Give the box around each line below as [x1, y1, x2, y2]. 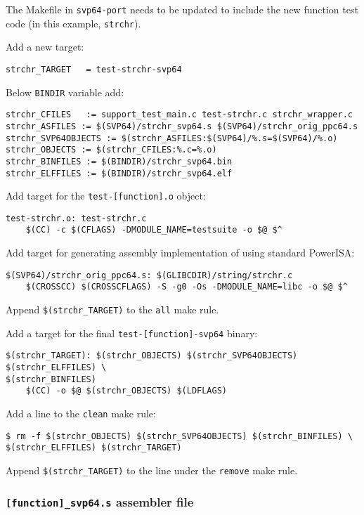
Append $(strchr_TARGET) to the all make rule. [6, 302, 219, 317]
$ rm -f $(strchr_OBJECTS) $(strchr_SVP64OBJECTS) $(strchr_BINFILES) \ [6, 431, 353, 441]
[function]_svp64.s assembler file [6, 493, 194, 510]
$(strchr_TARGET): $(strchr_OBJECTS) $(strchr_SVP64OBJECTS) [6, 351, 298, 361]
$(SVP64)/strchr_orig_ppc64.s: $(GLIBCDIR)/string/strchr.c [6, 270, 293, 280]
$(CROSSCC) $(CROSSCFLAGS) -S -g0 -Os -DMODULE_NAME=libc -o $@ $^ [25, 282, 348, 292]
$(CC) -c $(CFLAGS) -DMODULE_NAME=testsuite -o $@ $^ [25, 225, 282, 235]
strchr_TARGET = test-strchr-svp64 [6, 64, 182, 74]
